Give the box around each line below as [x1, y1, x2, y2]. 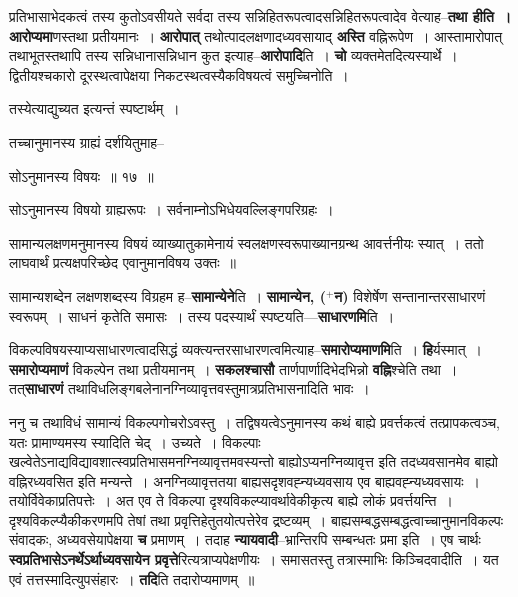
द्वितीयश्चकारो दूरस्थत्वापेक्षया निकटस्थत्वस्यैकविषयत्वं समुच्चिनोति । [9, 64, 349, 85]
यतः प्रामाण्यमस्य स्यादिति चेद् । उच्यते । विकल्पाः [9, 431, 261, 452]
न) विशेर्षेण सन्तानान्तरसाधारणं [334, 285, 486, 306]
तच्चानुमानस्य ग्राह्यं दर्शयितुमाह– [9, 131, 165, 152]
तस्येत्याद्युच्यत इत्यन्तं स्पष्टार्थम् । [9, 98, 180, 119]
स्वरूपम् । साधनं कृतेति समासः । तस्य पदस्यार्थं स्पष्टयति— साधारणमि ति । [9, 305, 395, 326]
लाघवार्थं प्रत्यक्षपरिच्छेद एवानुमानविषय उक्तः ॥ [9, 252, 236, 273]
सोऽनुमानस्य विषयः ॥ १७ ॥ [9, 165, 154, 186]
